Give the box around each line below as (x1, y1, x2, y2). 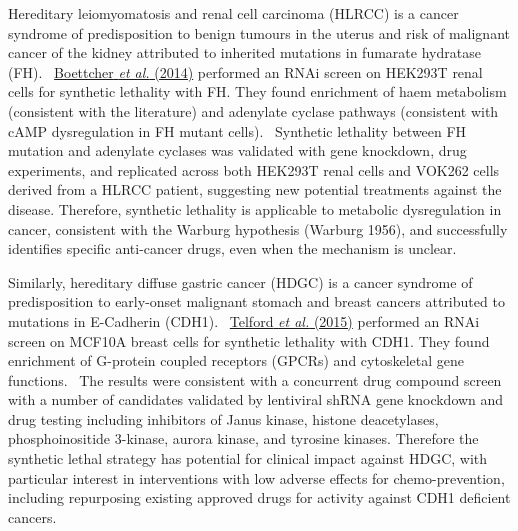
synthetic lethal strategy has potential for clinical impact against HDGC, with (8, 448, 488, 469)
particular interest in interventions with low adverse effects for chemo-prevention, (8, 467, 505, 488)
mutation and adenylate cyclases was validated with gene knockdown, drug (8, 140, 467, 161)
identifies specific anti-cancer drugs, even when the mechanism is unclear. (8, 238, 457, 259)
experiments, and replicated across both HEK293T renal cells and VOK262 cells (8, 159, 500, 180)
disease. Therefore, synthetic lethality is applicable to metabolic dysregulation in (8, 198, 502, 219)
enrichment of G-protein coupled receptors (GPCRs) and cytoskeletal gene (8, 350, 464, 371)
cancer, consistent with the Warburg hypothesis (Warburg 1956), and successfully (8, 218, 508, 239)
